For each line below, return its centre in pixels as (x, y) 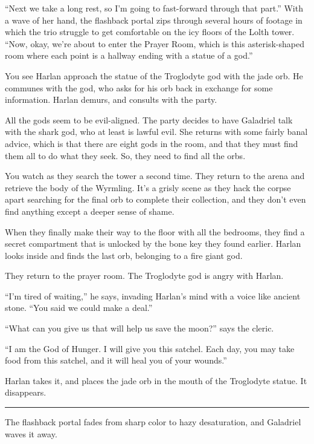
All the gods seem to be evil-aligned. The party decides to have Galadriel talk (149, 119)
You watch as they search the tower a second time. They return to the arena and (155, 176)
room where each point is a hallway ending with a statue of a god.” (129, 55)
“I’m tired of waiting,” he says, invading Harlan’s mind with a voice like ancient (153, 295)
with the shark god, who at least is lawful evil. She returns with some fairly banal (156, 132)
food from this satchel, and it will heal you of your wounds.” (116, 360)
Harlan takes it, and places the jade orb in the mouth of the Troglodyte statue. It (156, 380)
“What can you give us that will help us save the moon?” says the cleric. (139, 328)
